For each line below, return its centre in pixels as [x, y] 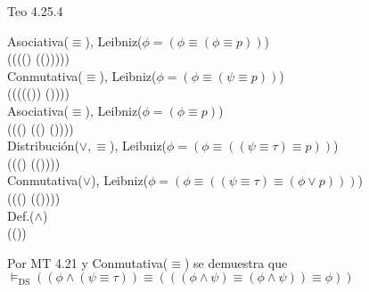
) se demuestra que [236, 262]
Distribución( [43, 146]
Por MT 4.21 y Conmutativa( [88, 262]
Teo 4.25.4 [35, 11]
